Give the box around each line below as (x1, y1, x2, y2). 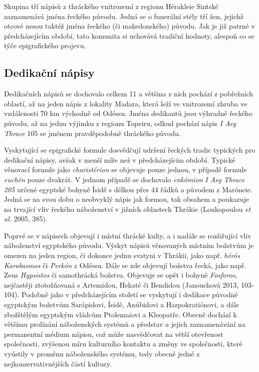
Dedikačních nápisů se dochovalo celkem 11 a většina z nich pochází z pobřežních (4, 88, 253, 99)
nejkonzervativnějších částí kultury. (4, 358, 112, 368)
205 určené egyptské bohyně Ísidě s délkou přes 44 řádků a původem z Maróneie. (4, 184, 252, 194)
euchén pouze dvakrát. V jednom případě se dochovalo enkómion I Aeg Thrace (4, 174, 245, 184)
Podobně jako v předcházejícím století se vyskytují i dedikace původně (21, 289, 238, 300)
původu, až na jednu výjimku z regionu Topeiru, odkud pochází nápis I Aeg (4, 117, 236, 128)
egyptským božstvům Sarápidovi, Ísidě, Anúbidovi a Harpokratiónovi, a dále (4, 299, 239, 310)
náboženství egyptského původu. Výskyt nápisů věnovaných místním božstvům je (4, 240, 254, 251)
